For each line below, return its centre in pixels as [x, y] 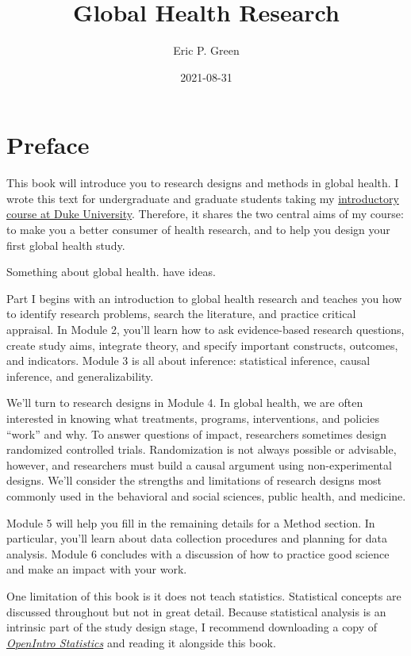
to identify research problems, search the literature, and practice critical [181, 314]
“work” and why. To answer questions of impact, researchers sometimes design [197, 433]
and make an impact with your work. [97, 569]
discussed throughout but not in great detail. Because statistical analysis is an [196, 611]
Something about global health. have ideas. [111, 272]
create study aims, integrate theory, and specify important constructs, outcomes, [202, 345]
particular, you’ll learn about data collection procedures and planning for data [197, 538]
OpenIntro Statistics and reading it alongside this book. [141, 642]
